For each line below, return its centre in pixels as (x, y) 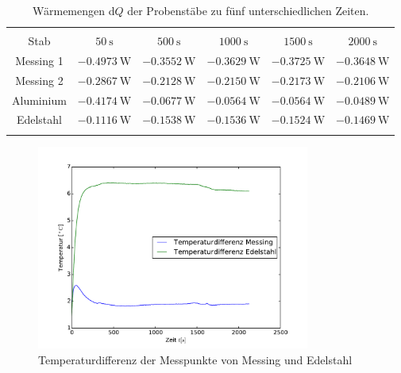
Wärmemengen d (73, 10)
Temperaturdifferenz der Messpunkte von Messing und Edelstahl (195, 359)
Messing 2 (39, 80)
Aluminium (39, 100)
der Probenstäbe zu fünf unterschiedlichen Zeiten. (248, 10)
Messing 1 (39, 60)
